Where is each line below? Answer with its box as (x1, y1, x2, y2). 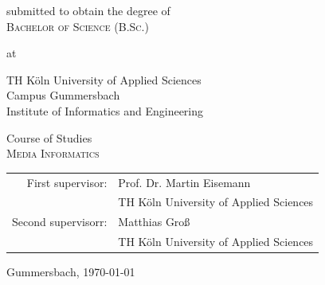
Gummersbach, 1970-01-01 (6, 264, 135, 280)
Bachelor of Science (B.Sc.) (6, 18, 149, 34)
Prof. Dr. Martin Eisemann (118, 174, 251, 190)
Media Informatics (6, 145, 100, 162)
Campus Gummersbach (6, 87, 120, 103)
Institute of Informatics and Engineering (6, 102, 204, 119)
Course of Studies (6, 129, 92, 146)
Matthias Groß (118, 213, 190, 230)
